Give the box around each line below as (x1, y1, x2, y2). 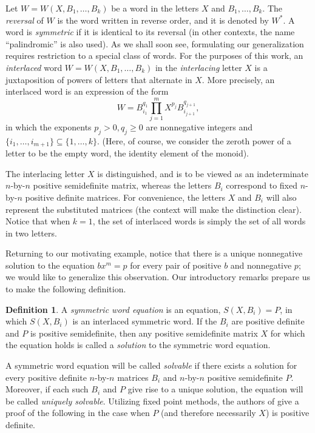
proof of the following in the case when (5, 406, 150, 419)
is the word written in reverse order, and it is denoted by (57, 13, 269, 26)
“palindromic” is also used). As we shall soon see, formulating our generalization (5, 37, 304, 50)
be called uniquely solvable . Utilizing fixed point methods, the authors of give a (5, 394, 299, 407)
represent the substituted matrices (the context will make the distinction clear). (5, 203, 302, 215)
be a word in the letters (111, 2, 199, 14)
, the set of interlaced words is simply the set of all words (92, 215, 306, 227)
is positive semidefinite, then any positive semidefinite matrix (30, 326, 258, 339)
